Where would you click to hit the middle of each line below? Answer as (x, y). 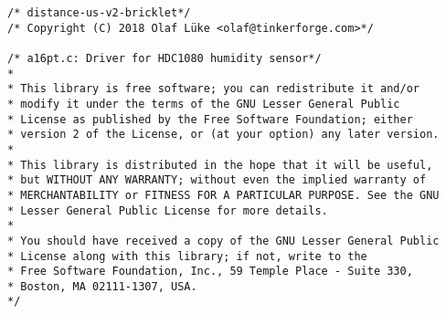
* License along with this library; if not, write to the (187, 256)
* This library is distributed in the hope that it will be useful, (220, 165)
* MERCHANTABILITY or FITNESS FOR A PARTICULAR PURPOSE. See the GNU (223, 195)
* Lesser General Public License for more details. (168, 210)
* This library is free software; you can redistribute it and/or (214, 89)
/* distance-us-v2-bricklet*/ (99, 13)
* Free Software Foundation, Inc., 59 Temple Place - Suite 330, (210, 272)
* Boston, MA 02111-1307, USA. (102, 286)
